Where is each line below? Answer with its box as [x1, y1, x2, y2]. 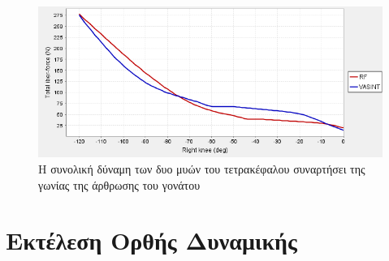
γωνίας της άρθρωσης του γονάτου [38, 176, 201, 193]
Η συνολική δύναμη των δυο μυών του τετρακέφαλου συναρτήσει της [38, 160, 365, 178]
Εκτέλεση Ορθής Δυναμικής [6, 224, 297, 257]
